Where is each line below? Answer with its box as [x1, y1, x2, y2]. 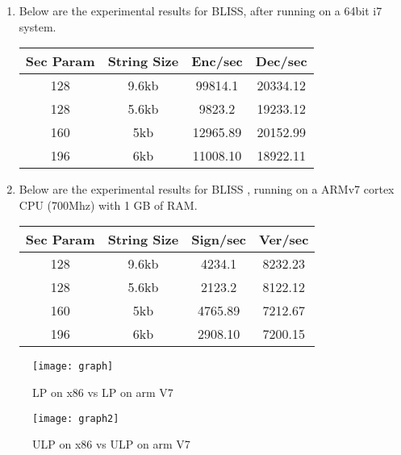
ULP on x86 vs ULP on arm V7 [32, 436, 190, 453]
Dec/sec [255, 52, 307, 71]
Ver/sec [259, 230, 309, 249]
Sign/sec [191, 230, 247, 249]
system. [19, 18, 56, 35]
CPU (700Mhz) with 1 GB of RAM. [19, 196, 198, 213]
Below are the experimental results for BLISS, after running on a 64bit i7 [19, 2, 382, 19]
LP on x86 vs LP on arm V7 [32, 384, 173, 401]
